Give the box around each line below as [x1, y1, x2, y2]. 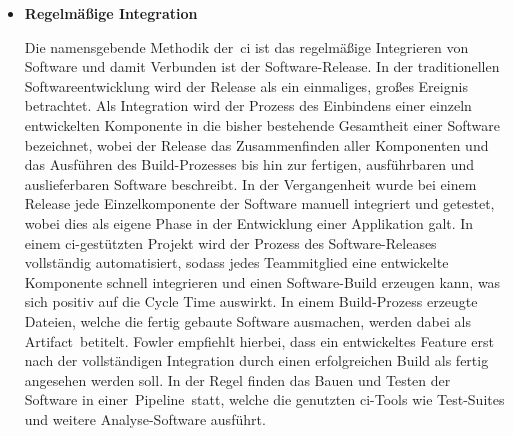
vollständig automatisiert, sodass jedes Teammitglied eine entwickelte [24, 252, 449, 273]
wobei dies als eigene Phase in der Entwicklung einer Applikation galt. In [24, 212, 474, 233]
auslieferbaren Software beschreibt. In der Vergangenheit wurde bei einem [24, 173, 477, 194]
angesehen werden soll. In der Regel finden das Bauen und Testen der [24, 369, 451, 390]
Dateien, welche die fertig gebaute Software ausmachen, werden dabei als [24, 310, 471, 331]
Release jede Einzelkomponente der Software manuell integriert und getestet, [24, 193, 495, 214]
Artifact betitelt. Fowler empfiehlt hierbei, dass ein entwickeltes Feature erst [24, 330, 494, 351]
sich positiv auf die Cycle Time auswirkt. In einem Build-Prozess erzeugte [24, 291, 478, 312]
